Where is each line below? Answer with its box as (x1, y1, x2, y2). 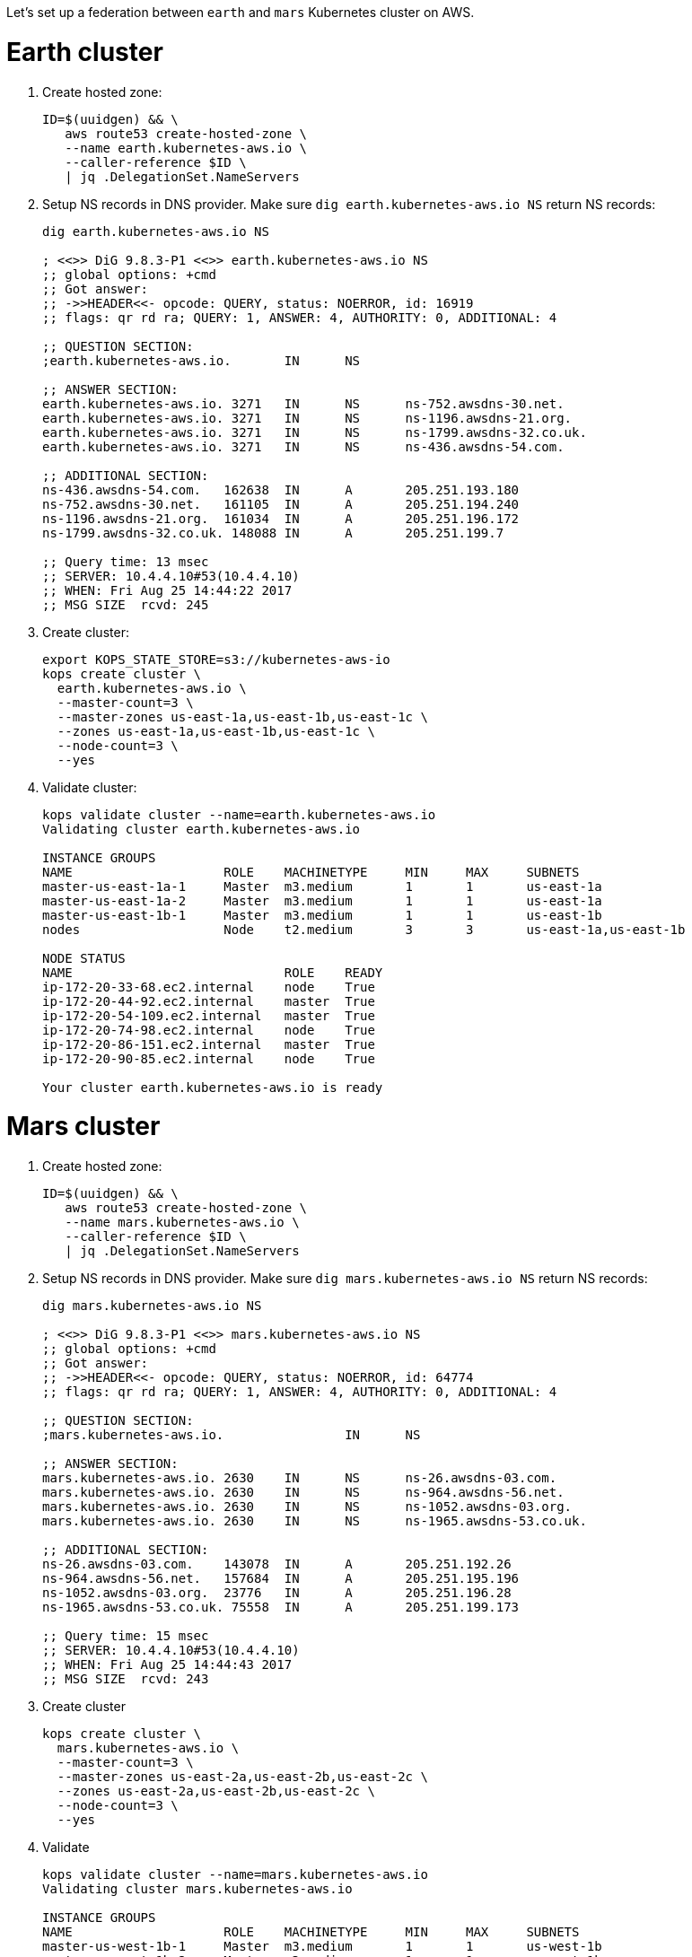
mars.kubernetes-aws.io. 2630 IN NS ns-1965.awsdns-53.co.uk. (42, 1514, 587, 1528)
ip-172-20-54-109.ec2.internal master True (42, 1008, 375, 1023)
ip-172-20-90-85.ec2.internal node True (42, 1051, 375, 1066)
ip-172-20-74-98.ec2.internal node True (42, 1022, 375, 1037)
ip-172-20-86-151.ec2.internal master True (42, 1036, 375, 1052)
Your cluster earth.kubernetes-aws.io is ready (42, 1079, 383, 1095)
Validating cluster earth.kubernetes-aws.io (42, 821, 361, 836)
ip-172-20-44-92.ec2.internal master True (42, 993, 375, 1009)
